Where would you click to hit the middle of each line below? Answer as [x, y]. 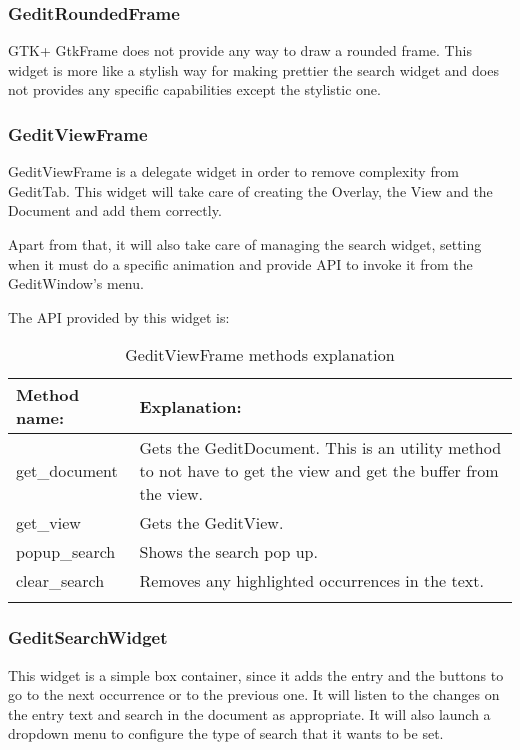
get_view [48, 523]
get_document [67, 471]
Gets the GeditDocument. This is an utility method [320, 448]
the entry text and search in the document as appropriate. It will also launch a [249, 713]
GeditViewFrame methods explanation [260, 355]
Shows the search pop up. [228, 552]
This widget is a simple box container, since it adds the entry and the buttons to [256, 674]
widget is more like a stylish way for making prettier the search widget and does [253, 69]
